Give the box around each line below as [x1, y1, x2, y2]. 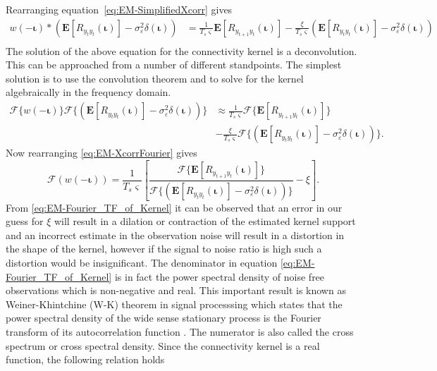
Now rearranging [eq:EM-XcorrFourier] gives [6, 145, 197, 160]
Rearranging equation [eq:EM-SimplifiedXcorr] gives [6, 2, 233, 16]
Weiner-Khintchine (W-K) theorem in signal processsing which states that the [6, 296, 343, 311]
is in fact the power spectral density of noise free [114, 269, 325, 284]
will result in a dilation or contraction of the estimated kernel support [54, 214, 356, 229]
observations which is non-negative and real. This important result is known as [6, 283, 346, 298]
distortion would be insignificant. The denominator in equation [6, 255, 278, 269]
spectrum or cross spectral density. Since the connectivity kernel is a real [6, 338, 320, 353]
